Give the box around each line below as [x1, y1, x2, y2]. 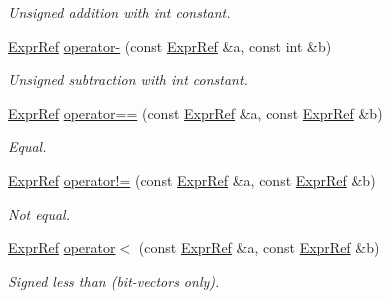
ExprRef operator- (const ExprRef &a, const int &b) [8, 35, 332, 56]
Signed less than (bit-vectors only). [8, 270, 220, 291]
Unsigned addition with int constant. [8, 2, 231, 22]
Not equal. [8, 203, 70, 224]
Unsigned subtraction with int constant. [8, 69, 248, 90]
